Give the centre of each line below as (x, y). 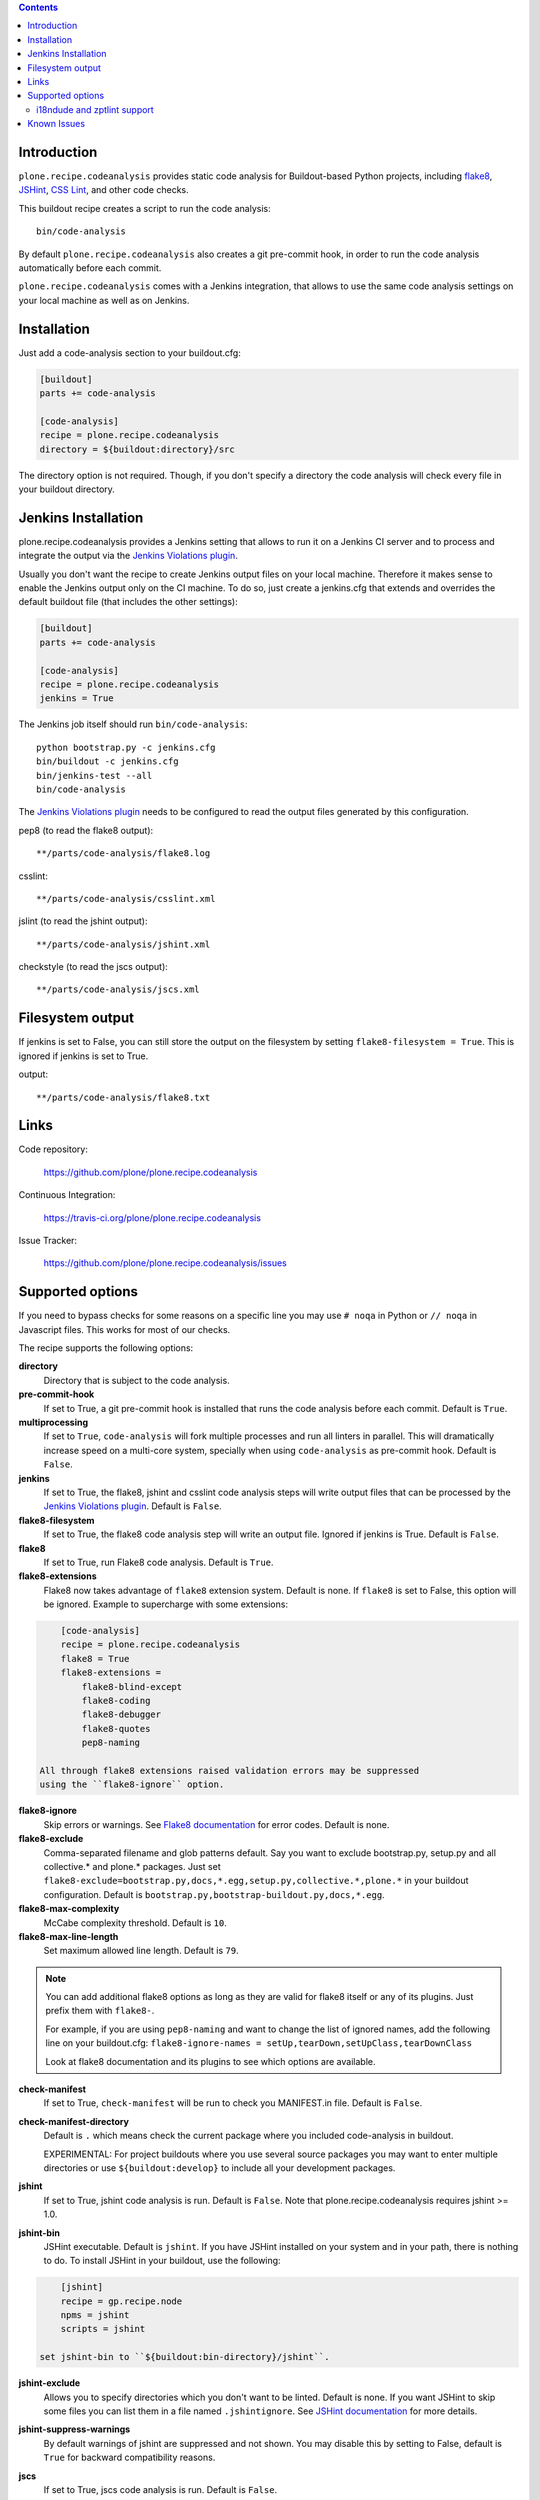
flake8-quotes (116, 1728)
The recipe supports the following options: (106, 1348)
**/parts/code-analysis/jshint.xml (123, 944)
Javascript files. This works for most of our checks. (124, 1329)
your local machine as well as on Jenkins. (104, 300)
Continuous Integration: (67, 1195)
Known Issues (56, 124)
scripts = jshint (103, 2329)
